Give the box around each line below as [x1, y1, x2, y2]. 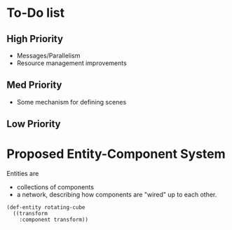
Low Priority [6, 118, 61, 130]
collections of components [16, 183, 94, 191]
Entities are [6, 170, 39, 178]
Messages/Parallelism [16, 51, 81, 60]
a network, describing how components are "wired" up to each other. [16, 191, 217, 199]
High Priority [6, 33, 64, 45]
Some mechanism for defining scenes [16, 97, 127, 106]
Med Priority [6, 79, 62, 91]
